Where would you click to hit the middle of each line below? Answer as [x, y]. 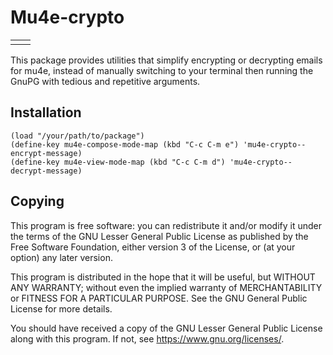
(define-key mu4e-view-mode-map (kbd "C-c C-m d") [118, 162]
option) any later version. [61, 257]
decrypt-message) [46, 171]
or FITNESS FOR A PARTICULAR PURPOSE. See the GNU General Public [159, 298]
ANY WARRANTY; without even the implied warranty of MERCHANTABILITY [166, 287]
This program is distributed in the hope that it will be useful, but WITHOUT [163, 277]
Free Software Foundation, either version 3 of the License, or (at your [153, 247]
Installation [46, 112]
